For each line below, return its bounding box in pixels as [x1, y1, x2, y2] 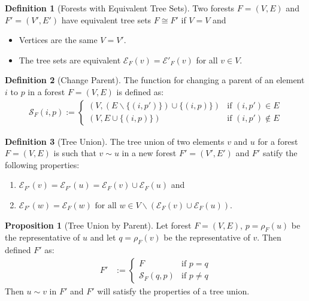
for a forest [257, 135, 298, 147]
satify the [262, 147, 298, 159]
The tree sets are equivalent [19, 53, 121, 66]
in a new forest [122, 147, 177, 159]
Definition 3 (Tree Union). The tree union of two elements [5, 135, 225, 147]
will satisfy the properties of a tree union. [97, 284, 250, 297]
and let [90, 231, 116, 244]
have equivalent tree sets [61, 13, 152, 26]
